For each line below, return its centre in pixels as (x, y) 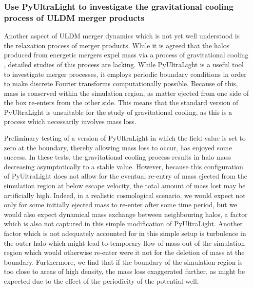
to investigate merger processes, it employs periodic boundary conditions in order (125, 74)
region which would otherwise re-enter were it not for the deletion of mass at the (124, 252)
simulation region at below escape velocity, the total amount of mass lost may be (125, 186)
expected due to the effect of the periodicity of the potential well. (101, 280)
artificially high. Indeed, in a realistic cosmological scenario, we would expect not (125, 195)
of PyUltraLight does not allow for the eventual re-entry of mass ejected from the (126, 176)
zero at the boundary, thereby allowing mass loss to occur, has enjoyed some (118, 147)
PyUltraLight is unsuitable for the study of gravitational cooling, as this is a (118, 112)
